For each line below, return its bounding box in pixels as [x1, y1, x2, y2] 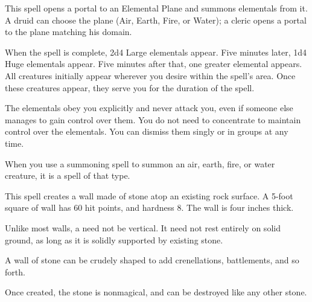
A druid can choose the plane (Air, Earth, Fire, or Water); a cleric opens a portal [5, 13, 307, 26]
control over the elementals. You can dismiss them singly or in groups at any [5, 125, 288, 138]
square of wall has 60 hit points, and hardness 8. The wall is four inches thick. [5, 201, 294, 214]
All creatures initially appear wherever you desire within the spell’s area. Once [5, 69, 296, 82]
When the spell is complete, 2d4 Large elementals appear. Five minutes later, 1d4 [5, 45, 307, 58]
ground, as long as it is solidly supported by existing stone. [5, 233, 223, 246]
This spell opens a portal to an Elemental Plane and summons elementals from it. [5, 2, 308, 14]
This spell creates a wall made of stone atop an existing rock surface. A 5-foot [5, 189, 293, 202]
